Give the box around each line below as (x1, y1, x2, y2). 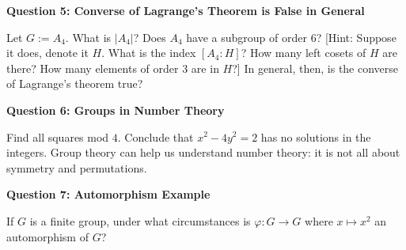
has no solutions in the (260, 128, 371, 145)
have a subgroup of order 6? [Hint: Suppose (186, 28, 397, 45)
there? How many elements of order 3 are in (6, 59, 219, 76)
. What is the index (101, 44, 196, 61)
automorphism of (6, 228, 89, 244)
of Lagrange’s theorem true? (6, 75, 143, 92)
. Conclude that (117, 128, 194, 145)
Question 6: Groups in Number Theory (6, 101, 225, 118)
